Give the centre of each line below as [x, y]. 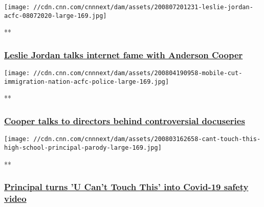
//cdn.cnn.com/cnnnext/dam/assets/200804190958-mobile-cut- [138, 73]
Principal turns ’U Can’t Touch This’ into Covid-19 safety [126, 187]
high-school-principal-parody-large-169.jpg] [83, 147]
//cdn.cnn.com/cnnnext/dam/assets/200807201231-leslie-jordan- [143, 7]
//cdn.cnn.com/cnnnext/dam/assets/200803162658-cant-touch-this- [147, 139]
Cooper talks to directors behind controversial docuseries [125, 120]
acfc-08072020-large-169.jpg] [56, 16]
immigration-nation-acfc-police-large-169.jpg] [87, 82]
